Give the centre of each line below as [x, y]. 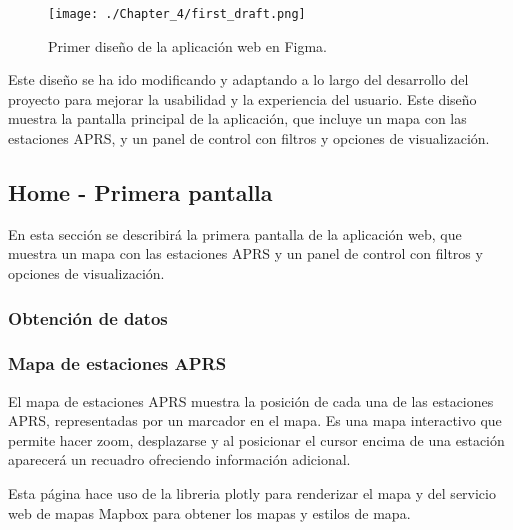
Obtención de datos [88, 317]
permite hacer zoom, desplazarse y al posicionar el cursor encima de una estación [256, 439]
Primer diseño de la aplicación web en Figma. [187, 45]
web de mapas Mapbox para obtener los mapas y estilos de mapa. [209, 512]
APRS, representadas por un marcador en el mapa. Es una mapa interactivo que [255, 420]
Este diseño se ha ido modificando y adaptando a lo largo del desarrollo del [238, 79]
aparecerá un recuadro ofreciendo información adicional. [179, 459]
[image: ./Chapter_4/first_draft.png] [177, 14]
